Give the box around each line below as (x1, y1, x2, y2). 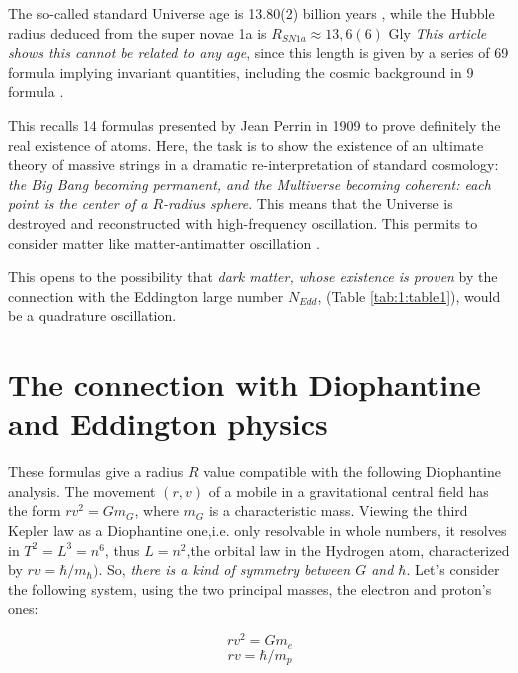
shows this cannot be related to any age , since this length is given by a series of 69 (8, 42, 509, 63)
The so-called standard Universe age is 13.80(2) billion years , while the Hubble (8, 3, 495, 23)
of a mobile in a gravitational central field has (208, 480, 489, 501)
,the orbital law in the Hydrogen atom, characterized (186, 539, 510, 560)
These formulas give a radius (8, 461, 184, 482)
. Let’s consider (406, 559, 500, 580)
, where (134, 500, 179, 521)
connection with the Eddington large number (8, 285, 284, 306)
